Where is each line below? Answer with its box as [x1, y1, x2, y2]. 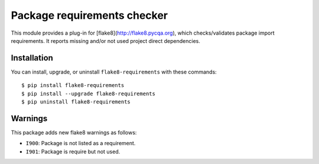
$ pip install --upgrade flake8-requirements [21, 90, 156, 97]
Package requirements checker [11, 9, 168, 22]
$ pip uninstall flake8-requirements [21, 99, 131, 105]
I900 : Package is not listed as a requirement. [25, 140, 136, 147]
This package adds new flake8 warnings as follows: [11, 129, 137, 136]
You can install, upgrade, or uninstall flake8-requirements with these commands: [11, 68, 217, 75]
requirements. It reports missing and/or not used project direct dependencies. [11, 37, 201, 44]
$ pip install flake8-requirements [21, 82, 125, 89]
